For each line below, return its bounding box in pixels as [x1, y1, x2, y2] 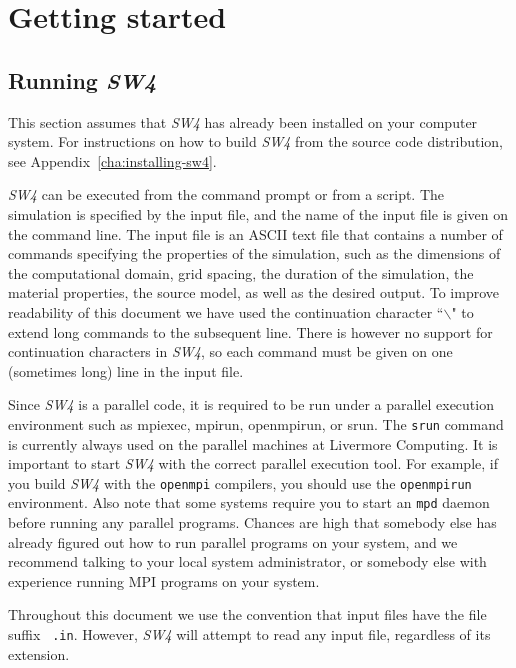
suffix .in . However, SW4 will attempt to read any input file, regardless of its [8, 624, 491, 645]
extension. [8, 643, 70, 664]
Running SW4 [8, 64, 157, 95]
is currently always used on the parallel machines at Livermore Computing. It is [8, 433, 498, 454]
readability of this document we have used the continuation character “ [8, 301, 444, 322]
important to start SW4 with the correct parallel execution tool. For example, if [8, 453, 498, 474]
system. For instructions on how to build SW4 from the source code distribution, [8, 131, 504, 152]
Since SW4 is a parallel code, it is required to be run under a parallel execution [8, 394, 494, 415]
